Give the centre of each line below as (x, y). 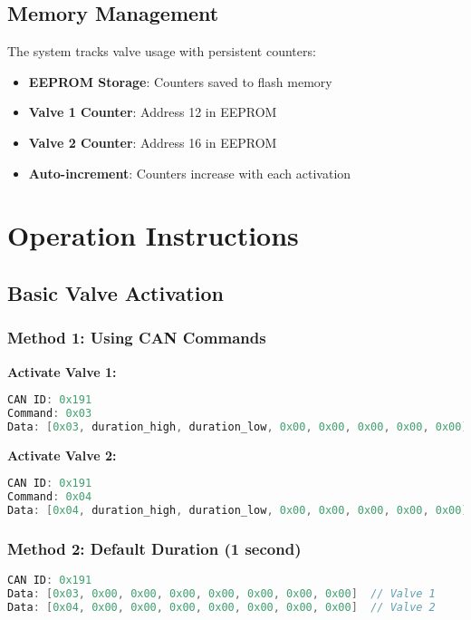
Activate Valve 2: (62, 455)
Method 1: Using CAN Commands (137, 338)
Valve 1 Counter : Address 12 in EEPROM (153, 112)
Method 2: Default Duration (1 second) (154, 548)
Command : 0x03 (50, 414)
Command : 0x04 (50, 497)
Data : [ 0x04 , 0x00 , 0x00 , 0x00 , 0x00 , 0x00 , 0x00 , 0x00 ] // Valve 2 (221, 607)
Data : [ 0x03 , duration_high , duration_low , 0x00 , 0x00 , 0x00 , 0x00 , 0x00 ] (238, 426)
